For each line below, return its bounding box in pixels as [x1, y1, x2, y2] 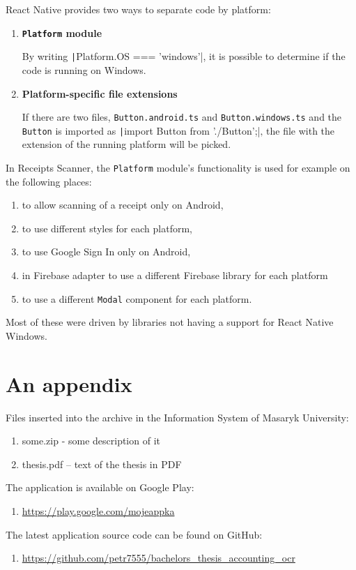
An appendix [6, 369, 132, 398]
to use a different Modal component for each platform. [22, 291, 252, 306]
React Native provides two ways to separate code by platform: [6, 2, 271, 16]
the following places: [6, 174, 92, 188]
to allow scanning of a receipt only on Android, [22, 197, 224, 212]
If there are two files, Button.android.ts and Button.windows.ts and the [22, 110, 342, 124]
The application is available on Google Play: [6, 480, 194, 495]
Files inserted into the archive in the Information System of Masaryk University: [6, 410, 349, 424]
